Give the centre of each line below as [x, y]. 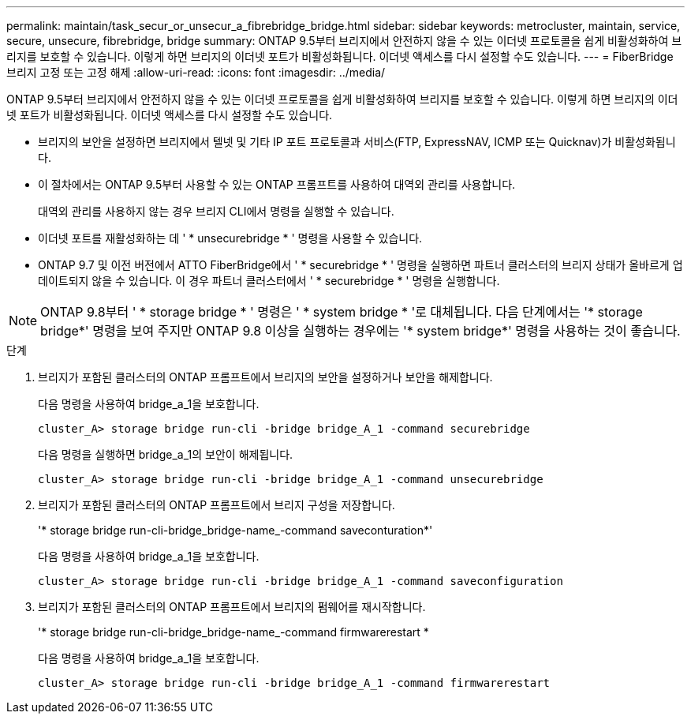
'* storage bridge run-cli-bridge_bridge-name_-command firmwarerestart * [233, 632]
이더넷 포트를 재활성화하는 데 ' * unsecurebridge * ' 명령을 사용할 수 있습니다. [230, 238]
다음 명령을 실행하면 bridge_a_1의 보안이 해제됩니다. [166, 454]
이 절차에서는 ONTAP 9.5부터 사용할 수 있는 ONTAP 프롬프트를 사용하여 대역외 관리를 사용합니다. [277, 184]
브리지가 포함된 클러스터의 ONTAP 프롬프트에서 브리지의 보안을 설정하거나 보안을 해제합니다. [265, 377]
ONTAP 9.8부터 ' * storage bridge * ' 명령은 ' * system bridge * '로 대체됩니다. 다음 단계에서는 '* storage [342, 312]
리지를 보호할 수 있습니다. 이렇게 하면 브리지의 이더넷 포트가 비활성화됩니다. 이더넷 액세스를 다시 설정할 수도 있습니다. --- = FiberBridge [340, 56]
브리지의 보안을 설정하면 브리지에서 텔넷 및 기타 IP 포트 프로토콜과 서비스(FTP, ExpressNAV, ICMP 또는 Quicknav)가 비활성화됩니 [357, 142]
